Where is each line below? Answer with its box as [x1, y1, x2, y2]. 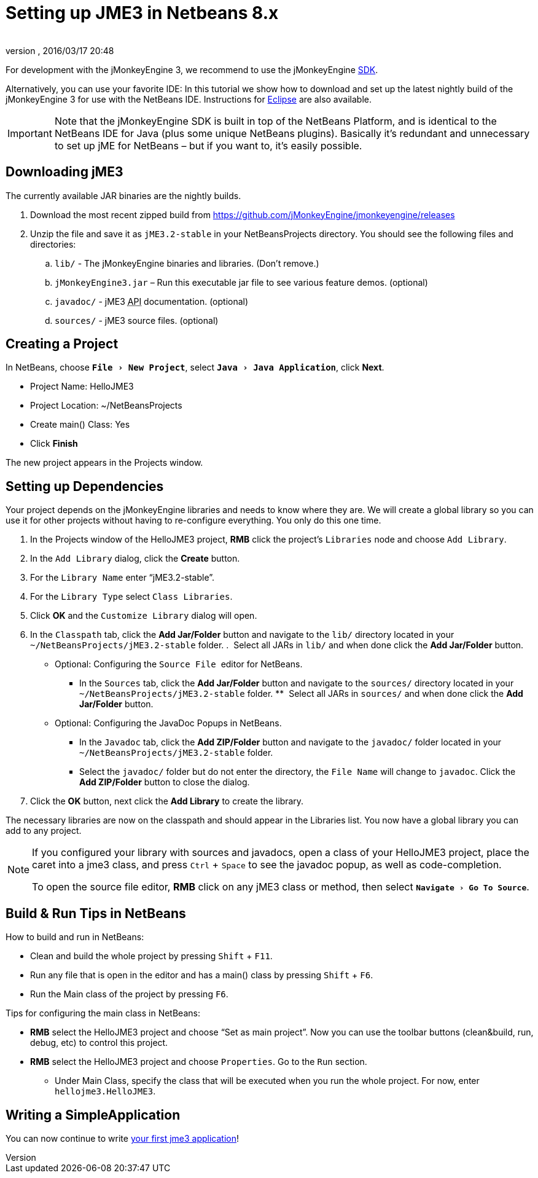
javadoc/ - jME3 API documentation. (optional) [55, 296, 249, 307]
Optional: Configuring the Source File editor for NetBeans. [55, 659, 303, 670]
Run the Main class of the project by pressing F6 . [30, 989, 228, 1000]
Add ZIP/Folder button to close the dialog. [79, 777, 250, 788]
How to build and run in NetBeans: [6, 932, 144, 943]
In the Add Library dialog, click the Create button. [30, 553, 240, 564]
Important [7, 127, 52, 139]
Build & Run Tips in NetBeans [6, 905, 186, 921]
